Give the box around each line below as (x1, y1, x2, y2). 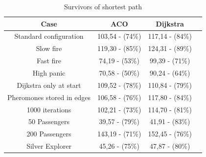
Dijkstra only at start (17, 79, 81, 90)
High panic (32, 67, 66, 78)
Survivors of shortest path (64, 1, 142, 11)
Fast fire (36, 55, 62, 66)
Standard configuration (14, 31, 84, 41)
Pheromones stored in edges (7, 92, 91, 102)
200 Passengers (26, 129, 71, 139)
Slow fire (36, 43, 62, 53)
